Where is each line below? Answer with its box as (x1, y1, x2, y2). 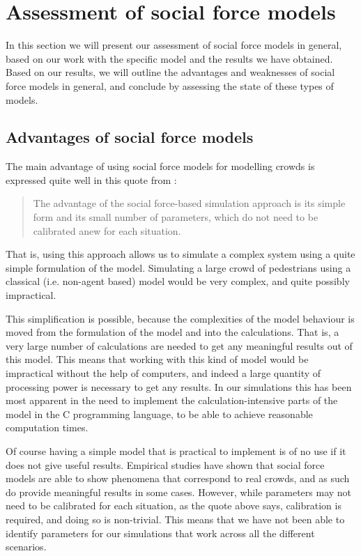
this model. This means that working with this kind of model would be (6, 352, 309, 366)
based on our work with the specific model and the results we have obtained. (6, 51, 333, 65)
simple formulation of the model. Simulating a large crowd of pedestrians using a (6, 260, 351, 275)
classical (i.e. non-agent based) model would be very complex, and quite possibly (6, 274, 350, 288)
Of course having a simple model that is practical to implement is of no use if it (6, 443, 346, 458)
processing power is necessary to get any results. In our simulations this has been (6, 379, 352, 394)
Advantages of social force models (6, 126, 254, 148)
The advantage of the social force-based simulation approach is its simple (33, 196, 346, 210)
